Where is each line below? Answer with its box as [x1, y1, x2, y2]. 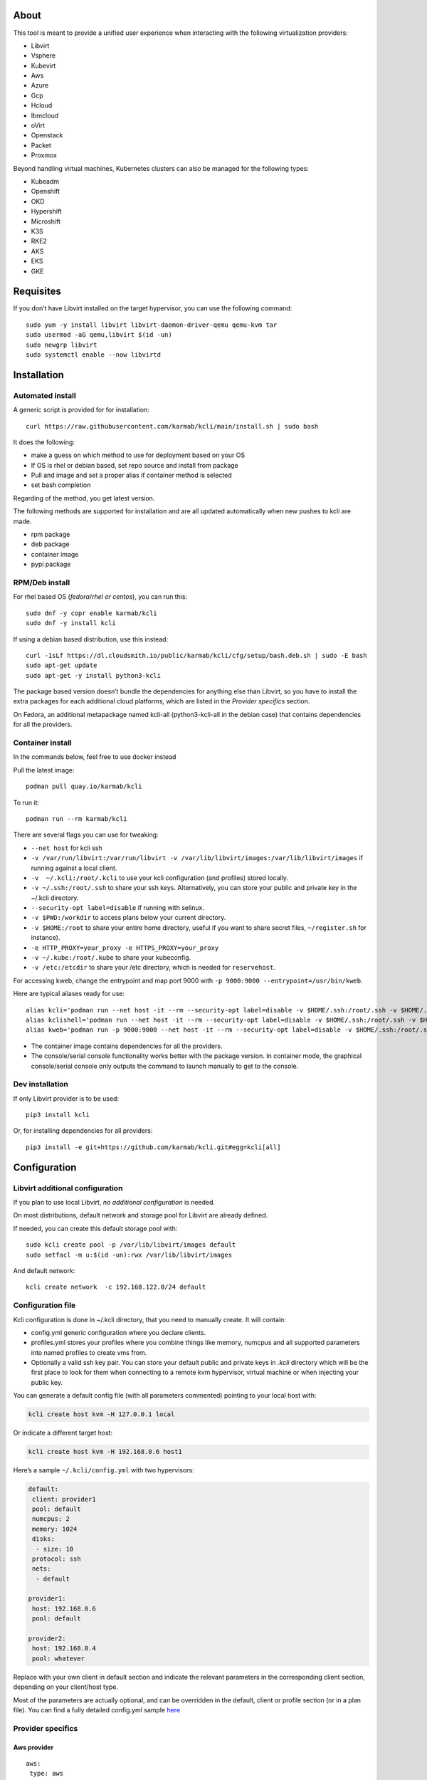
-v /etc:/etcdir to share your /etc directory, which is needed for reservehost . [31, 963, 275, 972]
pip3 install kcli [26, 1111, 90, 1119]
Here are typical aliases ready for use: [13, 990, 125, 998]
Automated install [13, 390, 76, 400]
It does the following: [13, 438, 75, 446]
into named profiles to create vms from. [31, 1348, 147, 1356]
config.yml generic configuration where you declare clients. [31, 1328, 206, 1336]
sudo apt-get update [26, 661, 97, 669]
